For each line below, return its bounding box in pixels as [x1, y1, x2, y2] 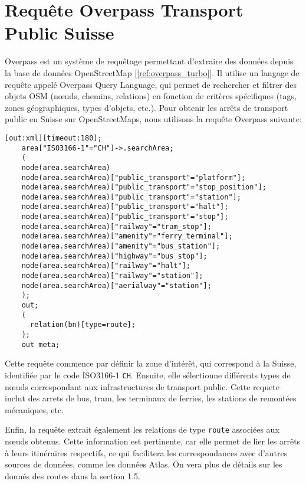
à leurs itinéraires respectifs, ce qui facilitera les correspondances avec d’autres [5, 446, 288, 459]
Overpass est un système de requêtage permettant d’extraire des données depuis [5, 55, 294, 67]
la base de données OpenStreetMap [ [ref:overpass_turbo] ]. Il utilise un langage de [5, 66, 300, 79]
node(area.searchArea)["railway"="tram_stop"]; [21, 222, 212, 231]
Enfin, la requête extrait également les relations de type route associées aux [5, 423, 279, 436]
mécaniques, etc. [5, 403, 64, 416]
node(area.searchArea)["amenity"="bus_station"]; [21, 242, 221, 251]
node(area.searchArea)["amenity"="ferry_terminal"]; [21, 232, 233, 241]
